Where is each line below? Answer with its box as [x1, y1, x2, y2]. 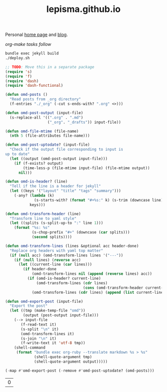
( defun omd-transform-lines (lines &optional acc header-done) [5, 243, 139, 248]
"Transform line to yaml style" [9, 216, 77, 221]
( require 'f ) [5, 74, 32, 79]
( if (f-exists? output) [14, 161, 64, 166]
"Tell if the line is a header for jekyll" [9, 184, 101, 189]
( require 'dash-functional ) [5, 83, 64, 88]
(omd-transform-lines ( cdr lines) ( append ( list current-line [31, 290, 164, 295]
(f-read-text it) [20, 322, 57, 327]
